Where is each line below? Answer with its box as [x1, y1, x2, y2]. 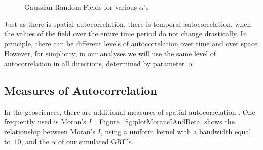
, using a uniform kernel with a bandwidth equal [100, 126, 251, 136]
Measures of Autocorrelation [4, 82, 157, 98]
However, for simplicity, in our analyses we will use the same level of [4, 48, 216, 59]
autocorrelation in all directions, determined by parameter [4, 58, 185, 68]
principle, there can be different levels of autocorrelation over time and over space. [4, 38, 260, 48]
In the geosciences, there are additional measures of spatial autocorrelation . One [4, 106, 255, 117]
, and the [21, 136, 49, 146]
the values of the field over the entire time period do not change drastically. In [4, 28, 247, 39]
